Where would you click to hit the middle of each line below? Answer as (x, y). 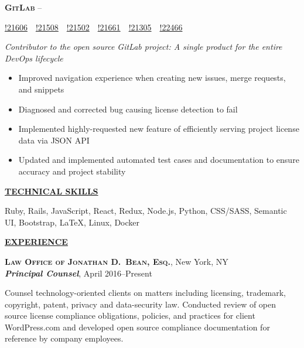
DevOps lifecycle (34, 58)
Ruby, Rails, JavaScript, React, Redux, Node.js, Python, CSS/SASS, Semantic (146, 211)
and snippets (41, 89)
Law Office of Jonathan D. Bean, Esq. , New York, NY (117, 261)
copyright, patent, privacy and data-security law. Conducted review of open (141, 304)
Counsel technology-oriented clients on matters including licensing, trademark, (145, 293)
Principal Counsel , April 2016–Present (78, 273)
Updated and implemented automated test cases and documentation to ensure (159, 160)
